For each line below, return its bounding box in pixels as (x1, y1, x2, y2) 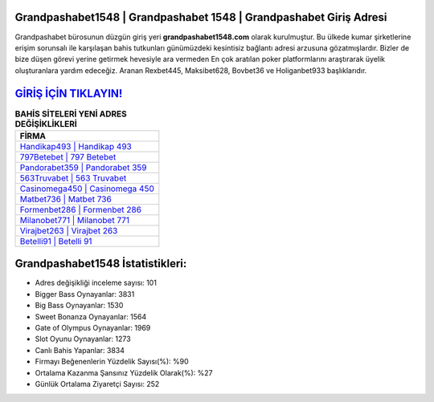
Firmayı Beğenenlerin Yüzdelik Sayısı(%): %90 (35, 357, 189, 367)
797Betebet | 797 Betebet (19, 151, 117, 162)
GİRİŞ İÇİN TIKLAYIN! (14, 87, 123, 100)
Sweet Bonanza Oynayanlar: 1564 (35, 311, 147, 321)
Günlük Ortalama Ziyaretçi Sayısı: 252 (35, 380, 160, 388)
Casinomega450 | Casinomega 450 (19, 183, 154, 194)
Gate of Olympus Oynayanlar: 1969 (35, 323, 151, 333)
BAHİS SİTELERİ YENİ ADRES (14, 108, 128, 120)
